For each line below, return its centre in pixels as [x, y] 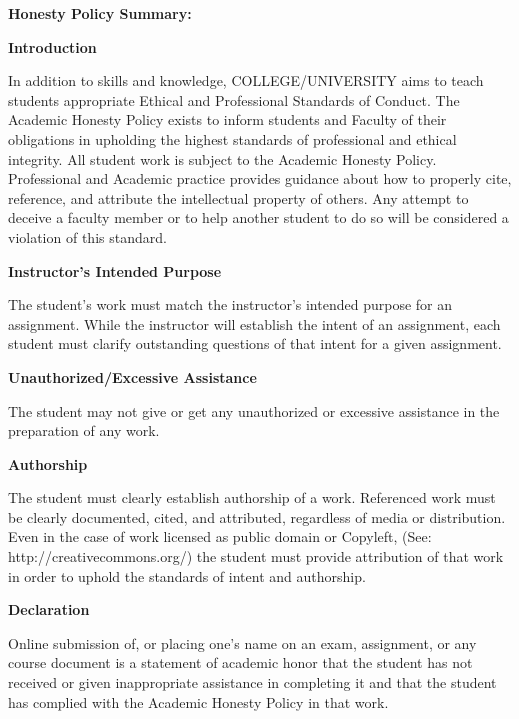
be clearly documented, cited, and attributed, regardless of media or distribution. [257, 516]
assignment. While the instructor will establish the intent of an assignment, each [254, 323]
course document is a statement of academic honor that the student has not [240, 662]
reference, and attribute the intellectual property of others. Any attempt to [238, 197]
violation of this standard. [87, 236]
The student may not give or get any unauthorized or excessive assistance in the [254, 410]
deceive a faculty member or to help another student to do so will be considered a [258, 217]
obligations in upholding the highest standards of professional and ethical [232, 138]
